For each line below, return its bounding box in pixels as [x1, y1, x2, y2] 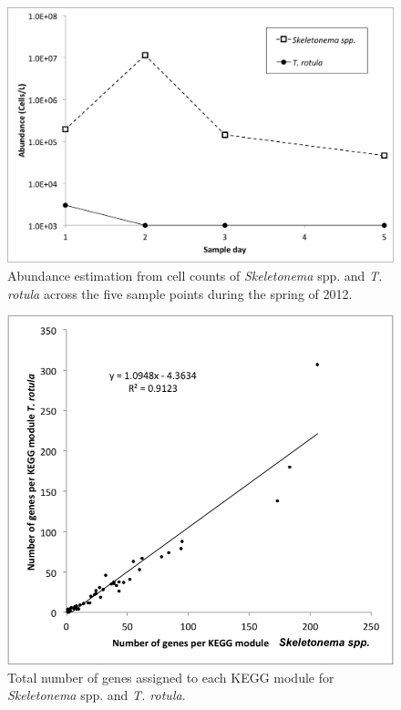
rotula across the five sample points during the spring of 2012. [7, 283, 353, 303]
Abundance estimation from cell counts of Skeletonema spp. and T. [7, 265, 383, 284]
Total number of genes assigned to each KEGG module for [7, 667, 334, 686]
